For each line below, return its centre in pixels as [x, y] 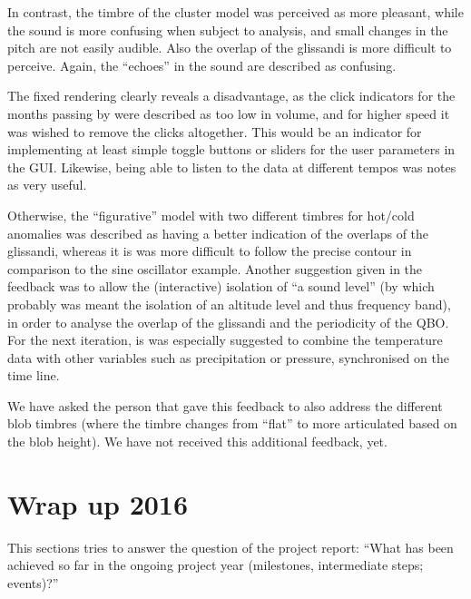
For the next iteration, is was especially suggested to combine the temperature [225, 340]
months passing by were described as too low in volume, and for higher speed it [229, 113]
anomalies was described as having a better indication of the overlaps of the [218, 233]
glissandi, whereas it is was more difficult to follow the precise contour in [210, 251]
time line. [34, 375]
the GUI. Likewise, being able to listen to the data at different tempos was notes [232, 167]
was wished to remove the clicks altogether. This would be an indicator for [215, 131]
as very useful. [47, 185]
